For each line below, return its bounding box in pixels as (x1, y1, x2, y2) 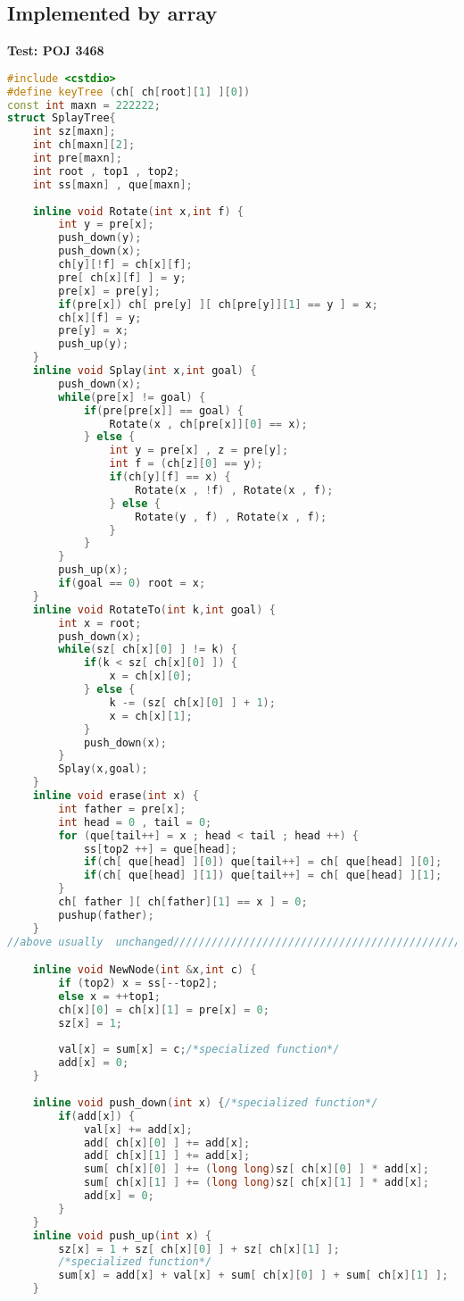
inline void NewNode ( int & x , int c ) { (32, 963, 257, 977)
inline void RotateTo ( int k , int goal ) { (32, 603, 276, 616)
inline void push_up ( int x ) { (32, 1229, 212, 1242)
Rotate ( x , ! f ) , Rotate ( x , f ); (135, 483, 334, 496)
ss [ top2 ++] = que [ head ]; (83, 842, 237, 855)
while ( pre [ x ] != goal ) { (58, 390, 206, 404)
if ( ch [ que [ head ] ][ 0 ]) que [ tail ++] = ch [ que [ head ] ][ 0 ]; (83, 855, 443, 869)
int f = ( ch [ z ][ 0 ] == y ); (109, 457, 263, 471)
